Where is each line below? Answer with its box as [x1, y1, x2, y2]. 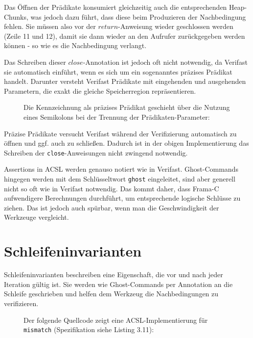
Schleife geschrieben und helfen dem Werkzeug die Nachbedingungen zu [4, 288, 219, 299]
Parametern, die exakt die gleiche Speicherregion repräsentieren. [4, 85, 196, 96]
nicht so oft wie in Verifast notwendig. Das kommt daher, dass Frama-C [4, 183, 219, 193]
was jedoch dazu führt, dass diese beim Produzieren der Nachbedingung [30, 11, 246, 22]
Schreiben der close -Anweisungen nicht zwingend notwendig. [4, 147, 188, 157]
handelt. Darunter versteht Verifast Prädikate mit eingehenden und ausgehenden [4, 76, 246, 86]
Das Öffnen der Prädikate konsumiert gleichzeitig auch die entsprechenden [4, 2, 227, 12]
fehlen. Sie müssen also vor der [4, 21, 96, 31]
